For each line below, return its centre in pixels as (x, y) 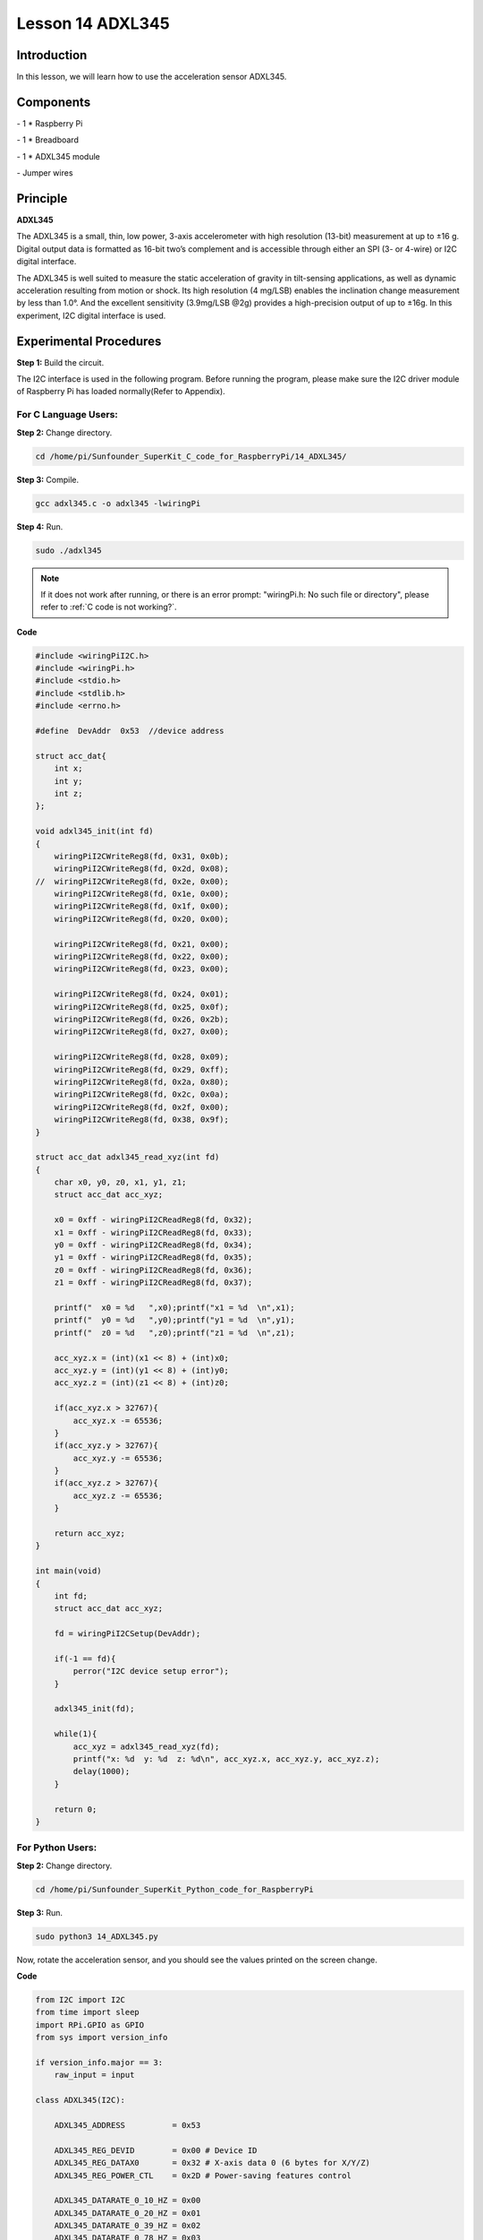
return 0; (76, 1809)
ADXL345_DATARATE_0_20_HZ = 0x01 (127, 2213)
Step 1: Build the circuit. (60, 362)
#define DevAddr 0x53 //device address (130, 731)
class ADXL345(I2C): (80, 2100)
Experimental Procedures (89, 341)
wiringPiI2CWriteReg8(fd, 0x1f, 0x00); (142, 906)
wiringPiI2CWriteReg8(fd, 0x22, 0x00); (142, 957)
